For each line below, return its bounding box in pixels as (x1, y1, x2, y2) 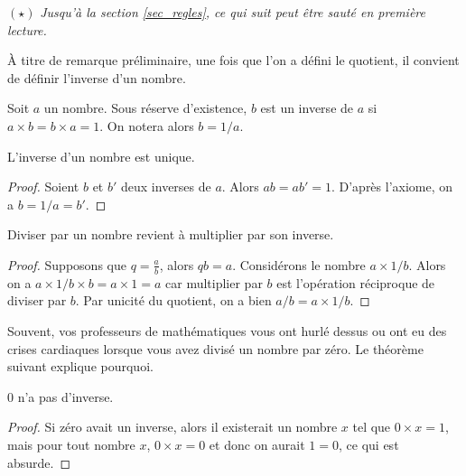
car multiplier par (165, 273, 263, 292)
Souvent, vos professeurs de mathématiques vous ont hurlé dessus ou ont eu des (7, 321, 447, 340)
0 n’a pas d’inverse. (7, 387, 114, 406)
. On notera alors (99, 116, 194, 135)
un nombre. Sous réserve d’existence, (43, 98, 247, 117)
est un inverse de (260, 98, 354, 117)
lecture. (7, 20, 47, 39)
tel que (352, 417, 391, 436)
